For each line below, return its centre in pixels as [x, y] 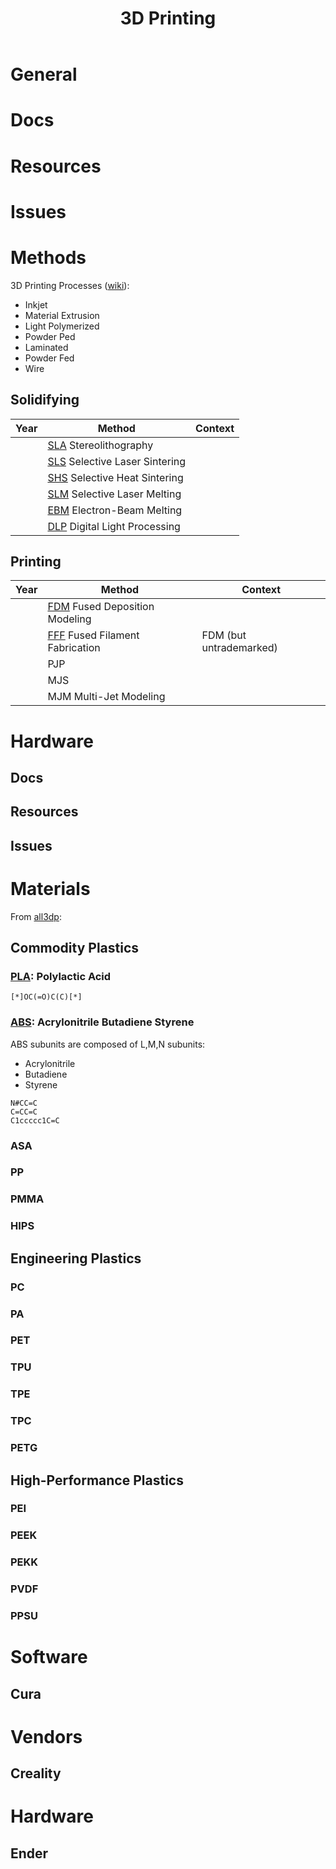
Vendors [46, 1736]
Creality [36, 1773]
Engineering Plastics [76, 1258]
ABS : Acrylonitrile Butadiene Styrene [102, 1022]
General [44, 74]
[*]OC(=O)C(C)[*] [46, 997]
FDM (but [224, 635]
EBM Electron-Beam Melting [115, 510]
